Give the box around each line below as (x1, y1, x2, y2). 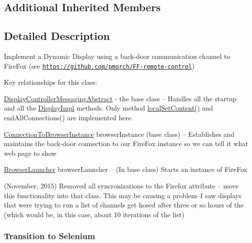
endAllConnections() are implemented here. (4, 112, 134, 123)
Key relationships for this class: (4, 77, 97, 87)
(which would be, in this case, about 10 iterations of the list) (4, 209, 185, 219)
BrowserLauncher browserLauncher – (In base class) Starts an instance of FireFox (4, 164, 248, 174)
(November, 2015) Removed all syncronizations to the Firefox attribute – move (4, 180, 239, 190)
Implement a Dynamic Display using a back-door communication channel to (4, 51, 230, 61)
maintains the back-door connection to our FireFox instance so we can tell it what (4, 138, 249, 149)
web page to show (4, 148, 57, 158)
